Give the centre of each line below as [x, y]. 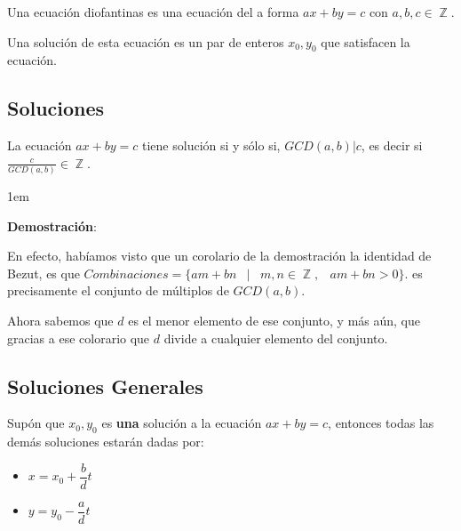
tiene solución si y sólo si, [211, 145]
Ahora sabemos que [60, 321]
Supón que [36, 423]
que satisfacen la [366, 41]
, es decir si [392, 145]
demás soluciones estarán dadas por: [106, 442]
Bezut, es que [44, 273]
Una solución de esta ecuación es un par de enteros [146, 41]
